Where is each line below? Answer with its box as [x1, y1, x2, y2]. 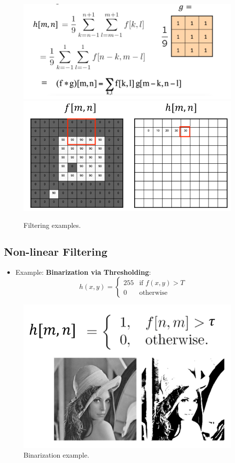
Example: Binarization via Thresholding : [15, 266, 151, 277]
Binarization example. [23, 449, 90, 460]
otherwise [139, 289, 168, 297]
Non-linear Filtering [4, 243, 108, 259]
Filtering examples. [23, 220, 81, 230]
